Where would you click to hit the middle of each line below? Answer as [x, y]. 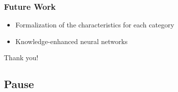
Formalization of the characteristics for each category [95, 25]
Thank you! [21, 57]
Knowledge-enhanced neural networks [71, 41]
